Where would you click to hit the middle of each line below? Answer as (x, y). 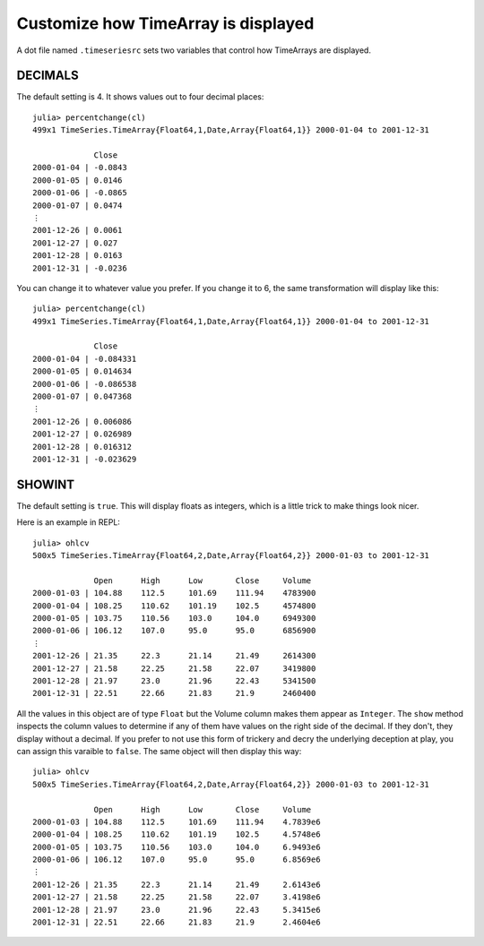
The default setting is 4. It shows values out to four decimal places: (140, 97)
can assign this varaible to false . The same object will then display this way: (159, 751)
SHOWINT (46, 484)
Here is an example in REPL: (69, 522)
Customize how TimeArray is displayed (165, 23)
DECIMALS (48, 76)
